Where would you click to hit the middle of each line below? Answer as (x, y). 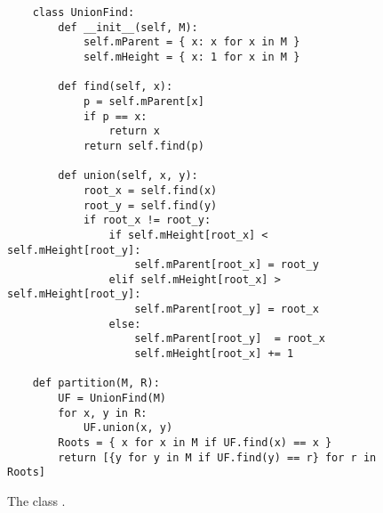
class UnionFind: (84, 12)
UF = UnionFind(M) (112, 399)
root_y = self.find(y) (150, 205)
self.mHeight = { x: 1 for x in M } (191, 57)
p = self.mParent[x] (144, 101)
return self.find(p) (144, 146)
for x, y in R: (103, 413)
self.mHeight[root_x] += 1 (214, 354)
